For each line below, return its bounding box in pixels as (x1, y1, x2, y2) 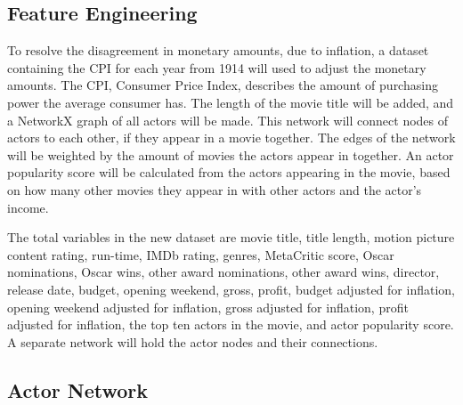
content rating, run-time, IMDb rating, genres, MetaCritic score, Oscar (7, 245, 394, 263)
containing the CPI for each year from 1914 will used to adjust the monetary (7, 58, 426, 77)
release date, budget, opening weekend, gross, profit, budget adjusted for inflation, (7, 279, 455, 298)
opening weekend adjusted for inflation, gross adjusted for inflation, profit (7, 297, 409, 316)
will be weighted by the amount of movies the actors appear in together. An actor (7, 145, 454, 164)
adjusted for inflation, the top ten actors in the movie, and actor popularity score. (7, 315, 454, 334)
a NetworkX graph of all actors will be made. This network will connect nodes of (7, 110, 449, 129)
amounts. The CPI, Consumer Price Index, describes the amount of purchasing (7, 76, 438, 94)
